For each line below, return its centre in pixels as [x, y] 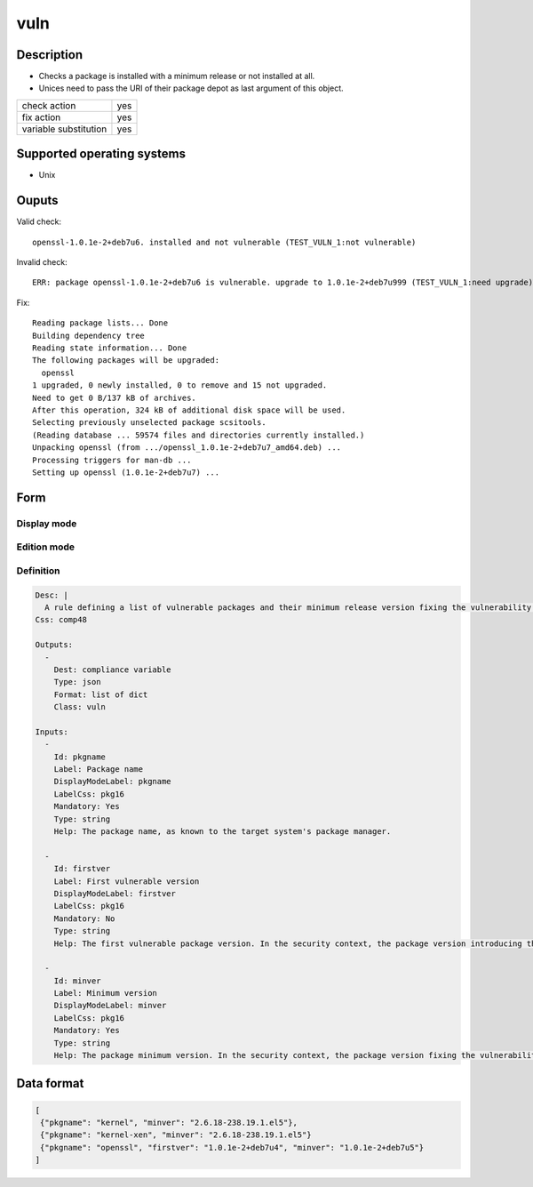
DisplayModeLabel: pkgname [113, 782]
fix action [41, 117]
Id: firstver [82, 869]
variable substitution [64, 129]
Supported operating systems [101, 154]
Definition [38, 571]
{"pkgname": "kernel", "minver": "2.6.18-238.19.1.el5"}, [169, 1123]
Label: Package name [99, 770]
